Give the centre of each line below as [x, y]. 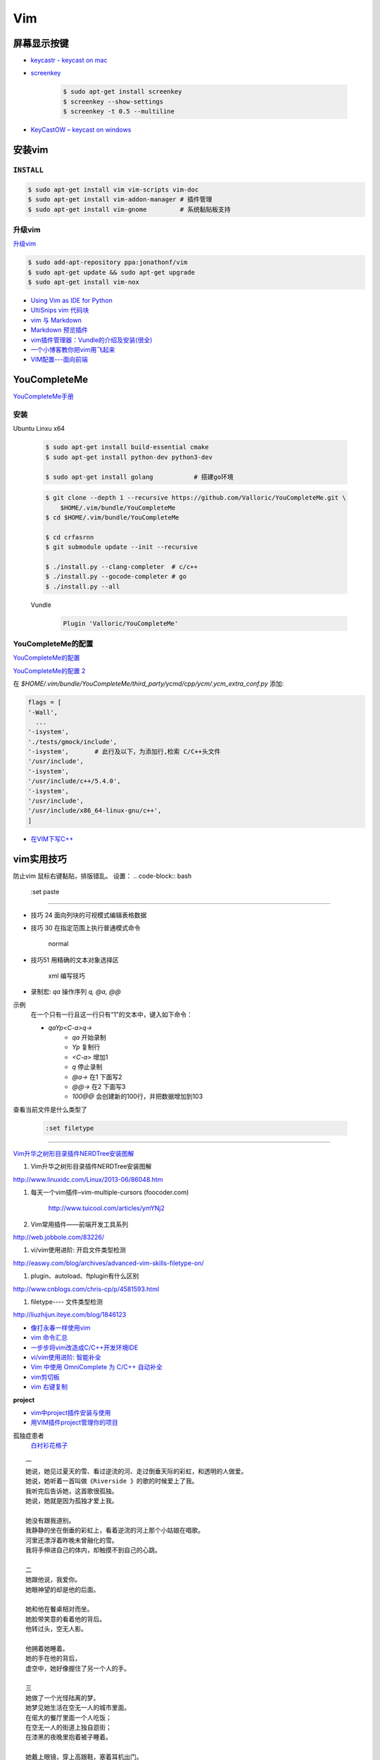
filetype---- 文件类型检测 [67, 1302]
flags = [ [45, 703]
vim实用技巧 [40, 859]
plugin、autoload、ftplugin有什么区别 [85, 1276]
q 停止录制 [87, 1067]
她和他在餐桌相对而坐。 [59, 1609]
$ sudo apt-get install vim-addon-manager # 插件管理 [120, 200]
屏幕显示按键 [41, 43]
